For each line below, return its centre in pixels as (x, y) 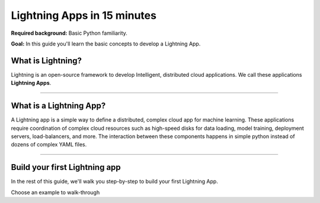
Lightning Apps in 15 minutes (84, 15)
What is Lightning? (47, 60)
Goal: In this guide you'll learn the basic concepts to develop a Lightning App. (106, 44)
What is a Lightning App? (58, 106)
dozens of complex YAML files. (49, 145)
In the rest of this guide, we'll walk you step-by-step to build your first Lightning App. (115, 181)
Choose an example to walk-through (55, 192)
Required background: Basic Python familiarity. (69, 33)
